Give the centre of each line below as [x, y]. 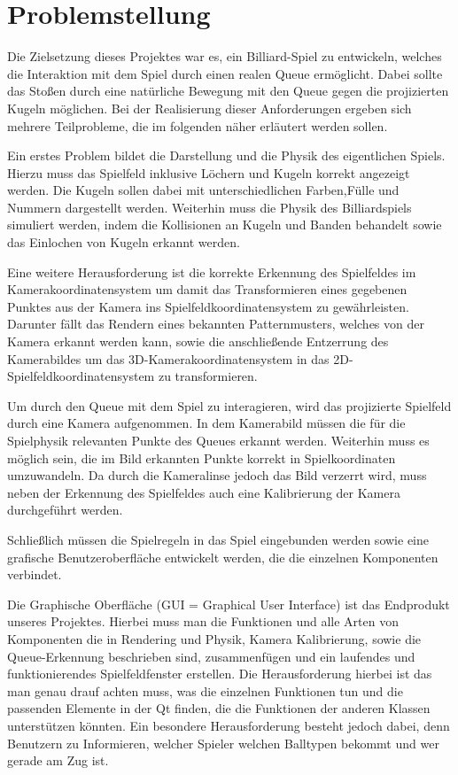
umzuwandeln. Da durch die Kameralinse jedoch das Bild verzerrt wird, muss [217, 475]
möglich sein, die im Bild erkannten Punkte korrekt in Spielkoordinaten [202, 457]
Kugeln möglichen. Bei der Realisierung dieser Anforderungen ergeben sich [210, 108]
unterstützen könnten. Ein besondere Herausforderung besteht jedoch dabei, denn [229, 725]
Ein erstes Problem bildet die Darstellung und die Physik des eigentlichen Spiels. [226, 155]
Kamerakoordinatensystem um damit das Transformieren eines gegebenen [207, 289]
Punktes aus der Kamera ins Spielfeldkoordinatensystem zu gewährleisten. [208, 306]
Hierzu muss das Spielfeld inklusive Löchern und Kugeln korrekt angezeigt [209, 172]
